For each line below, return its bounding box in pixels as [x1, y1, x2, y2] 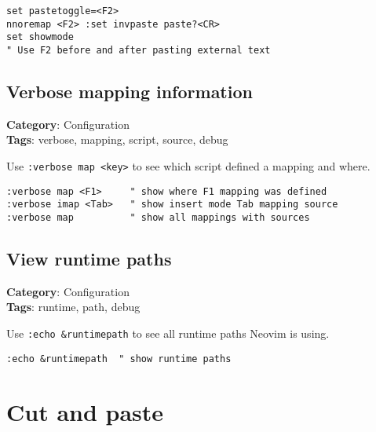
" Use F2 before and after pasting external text [6, 44, 271, 56]
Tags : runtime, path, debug [6, 298, 141, 315]
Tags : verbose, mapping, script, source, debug [6, 131, 228, 148]
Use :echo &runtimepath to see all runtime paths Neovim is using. [6, 325, 330, 342]
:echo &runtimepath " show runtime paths [6, 353, 232, 364]
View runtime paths [6, 247, 172, 271]
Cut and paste [6, 395, 164, 427]
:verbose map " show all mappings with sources [6, 211, 310, 223]
